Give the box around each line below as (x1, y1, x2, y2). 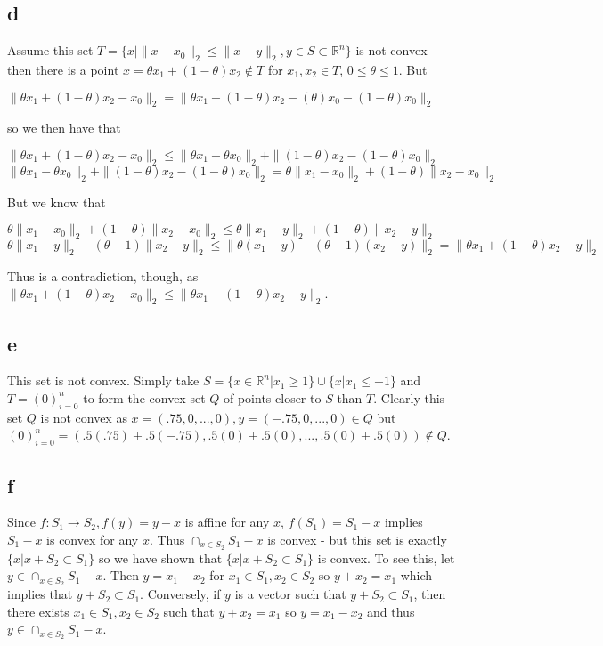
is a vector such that (234, 585, 346, 603)
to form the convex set (83, 388, 206, 407)
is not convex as (40, 408, 127, 426)
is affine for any (184, 513, 270, 531)
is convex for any (46, 529, 139, 548)
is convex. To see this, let (317, 548, 455, 567)
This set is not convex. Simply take (7, 371, 200, 390)
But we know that (7, 192, 106, 211)
